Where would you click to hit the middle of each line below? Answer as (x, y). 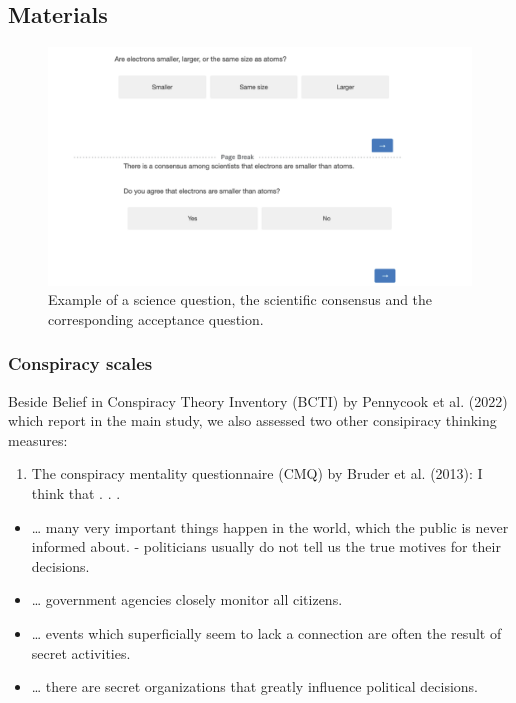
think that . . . (76, 493)
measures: (38, 439)
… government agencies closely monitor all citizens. (187, 599)
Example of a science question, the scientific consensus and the (240, 299)
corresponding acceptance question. (156, 318)
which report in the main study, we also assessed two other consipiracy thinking (252, 420)
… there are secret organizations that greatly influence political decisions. (255, 686)
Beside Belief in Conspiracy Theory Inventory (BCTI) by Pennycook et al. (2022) (258, 400)
